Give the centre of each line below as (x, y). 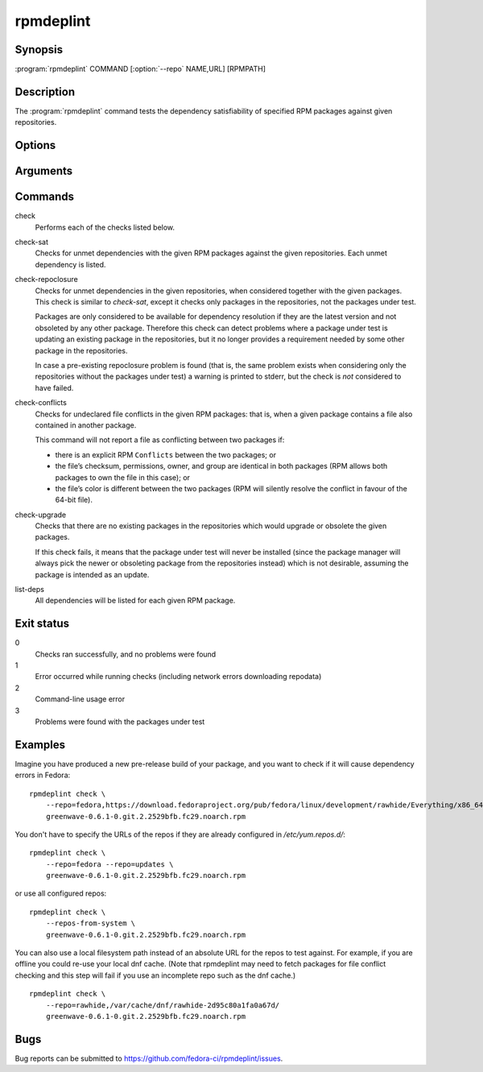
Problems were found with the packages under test (120, 722)
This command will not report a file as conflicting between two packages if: (160, 440)
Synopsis (39, 50)
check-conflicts (41, 403)
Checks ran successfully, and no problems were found (126, 654)
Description (45, 91)
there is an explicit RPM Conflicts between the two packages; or (166, 454)
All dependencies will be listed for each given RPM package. (135, 601)
